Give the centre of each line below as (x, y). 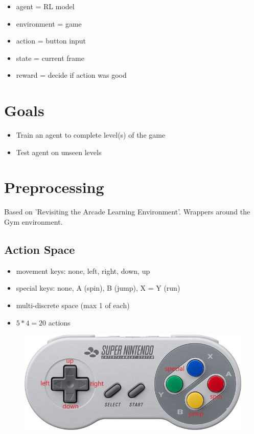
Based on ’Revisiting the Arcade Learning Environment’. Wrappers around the (127, 212)
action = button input (51, 41)
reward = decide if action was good (71, 75)
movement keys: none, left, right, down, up (83, 270)
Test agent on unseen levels (59, 152)
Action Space (40, 249)
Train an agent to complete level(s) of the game (91, 135)
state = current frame (50, 58)
